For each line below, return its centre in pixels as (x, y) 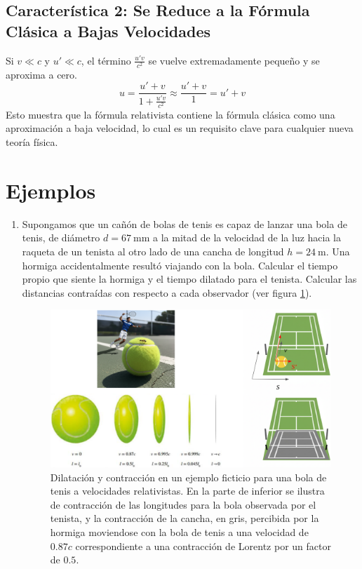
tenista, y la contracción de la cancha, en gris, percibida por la (185, 518)
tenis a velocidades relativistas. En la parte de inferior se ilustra (187, 491)
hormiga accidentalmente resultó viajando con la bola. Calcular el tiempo (180, 265)
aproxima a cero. (41, 74)
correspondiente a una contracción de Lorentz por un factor (203, 545)
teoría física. (32, 142)
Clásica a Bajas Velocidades (108, 31)
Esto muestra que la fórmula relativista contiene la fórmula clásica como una (170, 114)
